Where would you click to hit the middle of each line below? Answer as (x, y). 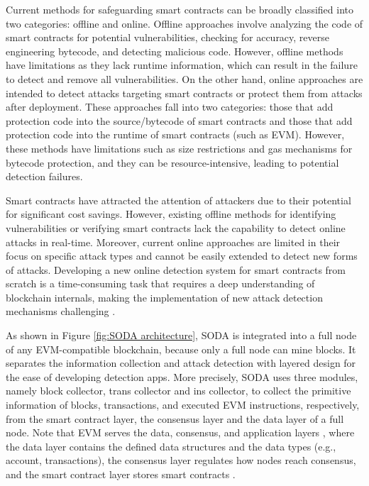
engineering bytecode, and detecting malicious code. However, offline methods (175, 51)
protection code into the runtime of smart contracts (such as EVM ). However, (175, 134)
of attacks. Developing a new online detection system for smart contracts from (176, 269)
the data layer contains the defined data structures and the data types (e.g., (171, 446)
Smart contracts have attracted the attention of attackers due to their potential (178, 200)
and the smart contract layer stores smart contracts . (121, 474)
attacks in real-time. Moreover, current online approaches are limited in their (173, 242)
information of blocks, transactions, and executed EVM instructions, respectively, (183, 405)
